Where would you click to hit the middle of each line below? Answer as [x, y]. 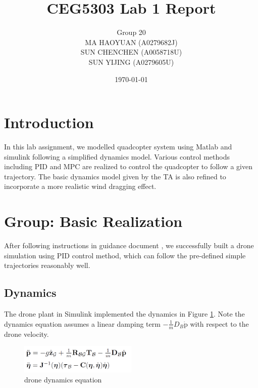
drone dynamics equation [63, 379]
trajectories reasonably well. [47, 265]
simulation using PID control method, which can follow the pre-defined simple [125, 255]
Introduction [49, 122]
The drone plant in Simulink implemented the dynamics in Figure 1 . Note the [124, 314]
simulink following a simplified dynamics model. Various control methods [117, 156]
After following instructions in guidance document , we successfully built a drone [129, 245]
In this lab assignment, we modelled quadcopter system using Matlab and [118, 147]
